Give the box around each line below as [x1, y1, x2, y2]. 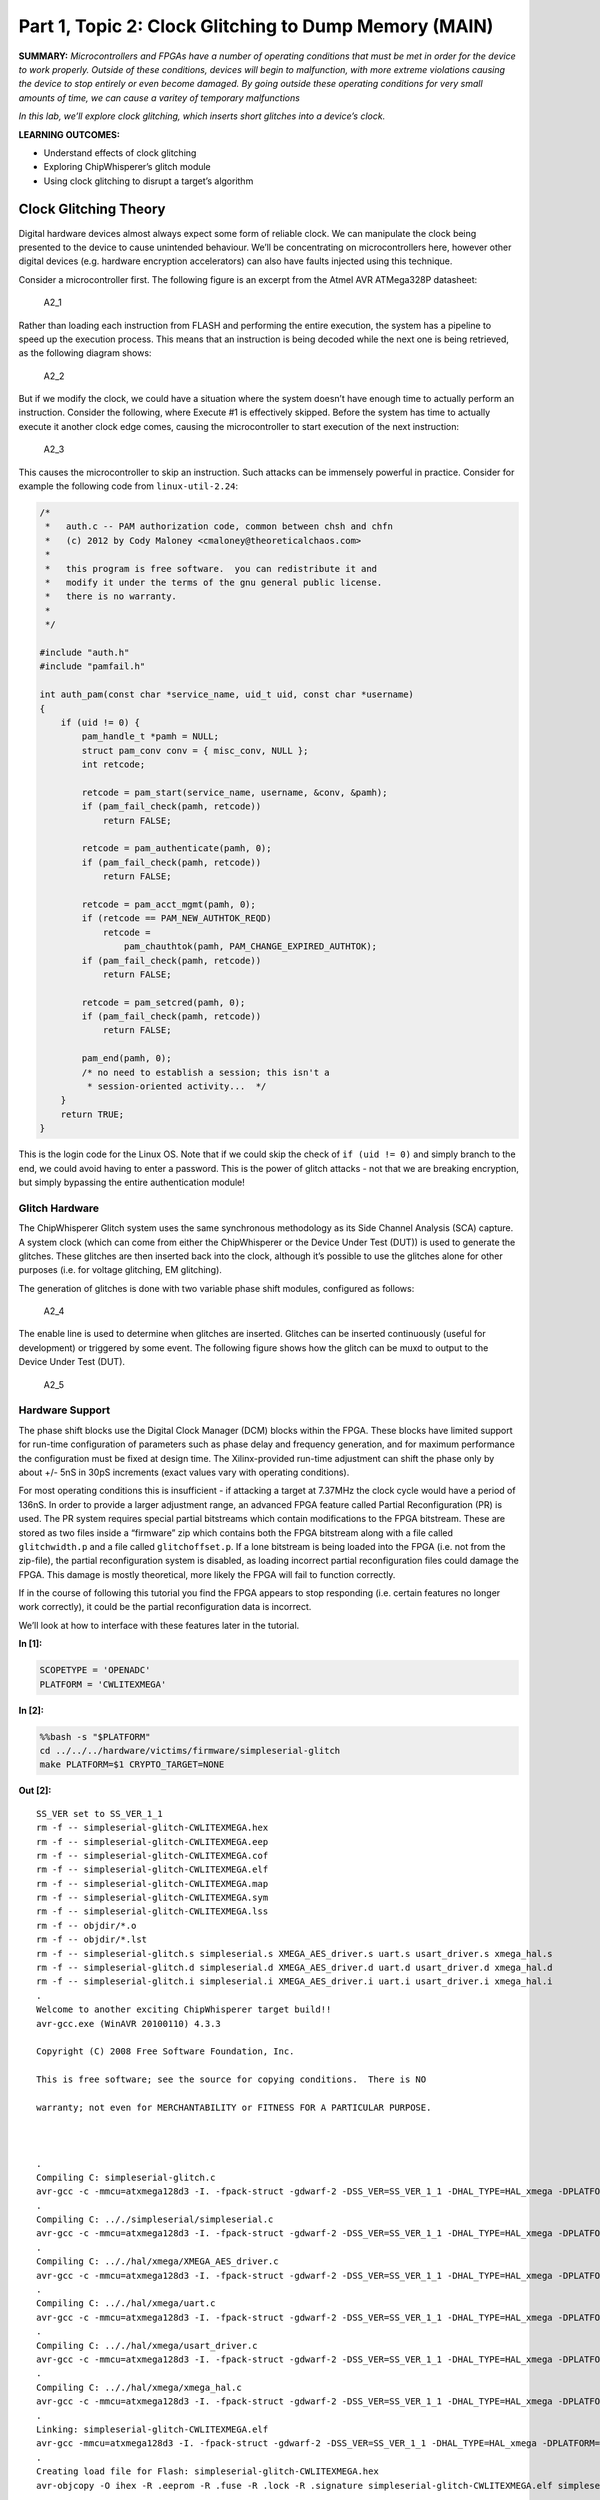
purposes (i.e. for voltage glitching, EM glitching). [18, 1264, 222, 1276]
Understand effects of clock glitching [43, 146, 197, 159]
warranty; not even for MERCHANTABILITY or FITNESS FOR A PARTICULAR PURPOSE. [36, 2101, 432, 2113]
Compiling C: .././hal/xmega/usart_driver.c [36, 2340, 259, 2351]
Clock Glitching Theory [18, 201, 166, 218]
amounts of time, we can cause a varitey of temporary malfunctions [18, 91, 300, 104]
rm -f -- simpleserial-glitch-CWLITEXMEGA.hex [36, 1822, 269, 1834]
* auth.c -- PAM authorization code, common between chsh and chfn [45, 521, 394, 532]
